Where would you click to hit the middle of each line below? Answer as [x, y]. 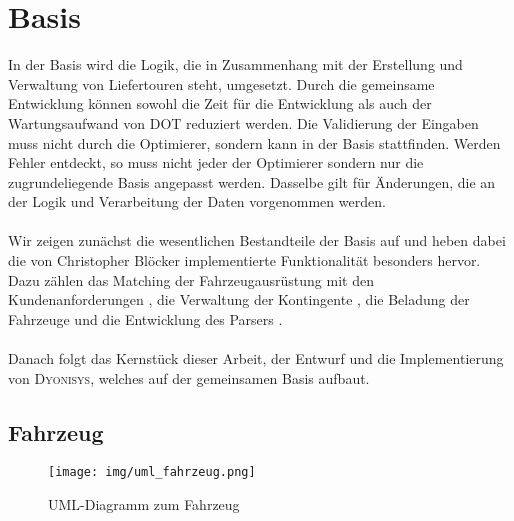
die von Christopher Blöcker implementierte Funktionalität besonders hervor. [244, 260]
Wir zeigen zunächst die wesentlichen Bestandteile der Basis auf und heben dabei [257, 240]
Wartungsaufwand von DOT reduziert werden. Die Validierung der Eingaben [243, 122]
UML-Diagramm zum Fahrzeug [144, 504]
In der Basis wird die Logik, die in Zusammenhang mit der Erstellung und [235, 64]
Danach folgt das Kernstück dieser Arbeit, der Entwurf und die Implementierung [256, 358]
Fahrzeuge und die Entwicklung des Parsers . [145, 318]
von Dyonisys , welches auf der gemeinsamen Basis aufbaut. [189, 377]
